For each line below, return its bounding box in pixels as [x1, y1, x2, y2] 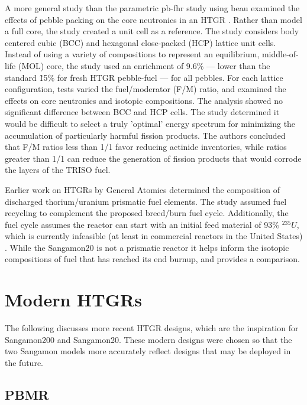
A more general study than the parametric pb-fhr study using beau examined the [5, 2, 300, 14]
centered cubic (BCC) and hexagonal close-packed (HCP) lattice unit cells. [5, 36, 276, 48]
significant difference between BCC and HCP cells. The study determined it [5, 106, 280, 118]
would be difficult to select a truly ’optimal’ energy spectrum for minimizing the [5, 117, 296, 129]
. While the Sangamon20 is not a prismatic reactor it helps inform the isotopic [5, 241, 289, 253]
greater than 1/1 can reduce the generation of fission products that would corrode [5, 152, 302, 164]
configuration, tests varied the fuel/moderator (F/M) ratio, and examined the [5, 83, 286, 95]
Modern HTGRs [5, 288, 142, 312]
